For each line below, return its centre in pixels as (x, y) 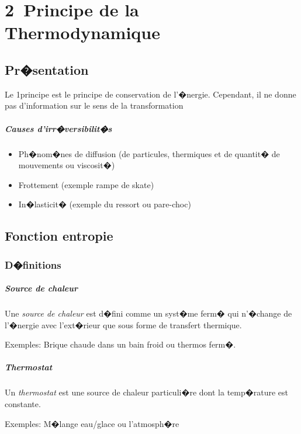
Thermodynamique (82, 32)
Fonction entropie (59, 236)
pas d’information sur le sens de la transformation (94, 105)
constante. (23, 404)
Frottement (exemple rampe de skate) (86, 184)
